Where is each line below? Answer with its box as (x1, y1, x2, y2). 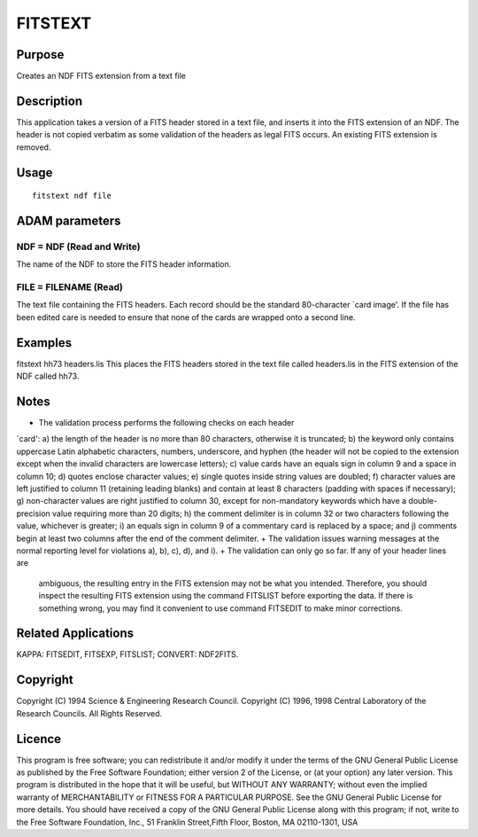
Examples (16, 335, 73, 350)
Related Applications (16, 626, 135, 641)
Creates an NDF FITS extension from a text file (16, 71, 186, 82)
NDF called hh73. (16, 371, 80, 381)
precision (16, 508, 50, 519)
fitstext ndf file (32, 191, 112, 201)
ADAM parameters (16, 213, 121, 228)
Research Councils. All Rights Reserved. (16, 708, 163, 718)
